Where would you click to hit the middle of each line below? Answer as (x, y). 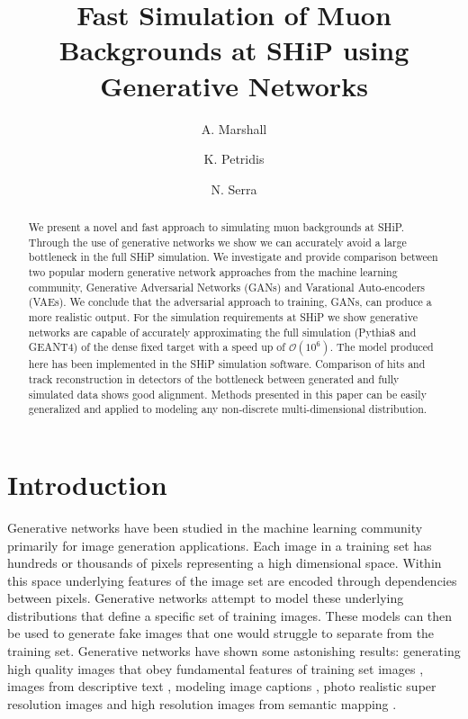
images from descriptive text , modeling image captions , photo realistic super (222, 686)
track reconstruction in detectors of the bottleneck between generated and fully (214, 379)
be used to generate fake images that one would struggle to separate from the (221, 633)
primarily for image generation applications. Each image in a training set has (220, 545)
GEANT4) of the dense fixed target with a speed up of (157, 347)
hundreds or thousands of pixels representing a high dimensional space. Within (225, 563)
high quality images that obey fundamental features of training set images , (216, 668)
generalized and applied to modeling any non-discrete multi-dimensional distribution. (228, 409)
